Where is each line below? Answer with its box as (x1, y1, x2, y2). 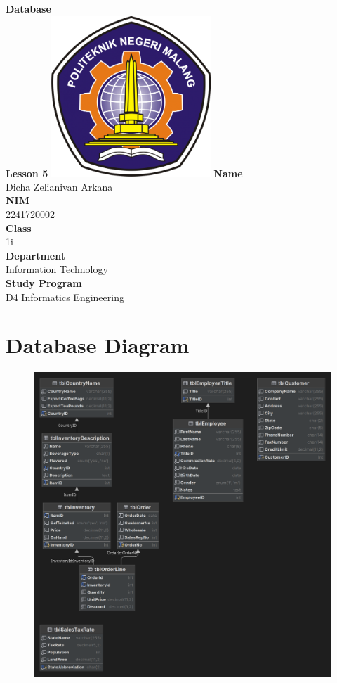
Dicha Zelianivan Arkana (6, 179, 113, 193)
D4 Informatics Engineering (6, 289, 124, 304)
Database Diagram (6, 331, 190, 359)
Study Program (6, 275, 82, 290)
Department (6, 248, 65, 262)
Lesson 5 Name (6, 165, 243, 180)
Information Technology (6, 262, 108, 276)
